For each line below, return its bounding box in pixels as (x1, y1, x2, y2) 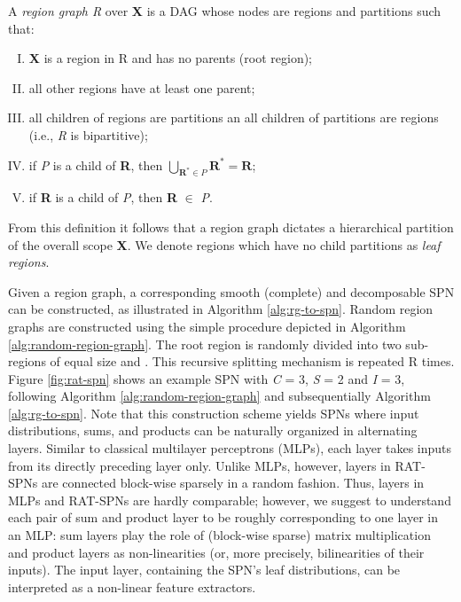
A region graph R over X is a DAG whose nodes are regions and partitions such (8, 2, 441, 20)
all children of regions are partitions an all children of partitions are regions (28, 108, 439, 127)
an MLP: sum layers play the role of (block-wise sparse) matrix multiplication (8, 526, 431, 544)
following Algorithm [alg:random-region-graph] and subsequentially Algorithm (8, 387, 431, 405)
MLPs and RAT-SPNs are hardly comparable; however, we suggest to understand (8, 490, 451, 509)
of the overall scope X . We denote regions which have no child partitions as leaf (8, 235, 441, 254)
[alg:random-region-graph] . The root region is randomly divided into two (8, 334, 402, 353)
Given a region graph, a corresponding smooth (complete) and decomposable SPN (8, 282, 455, 301)
